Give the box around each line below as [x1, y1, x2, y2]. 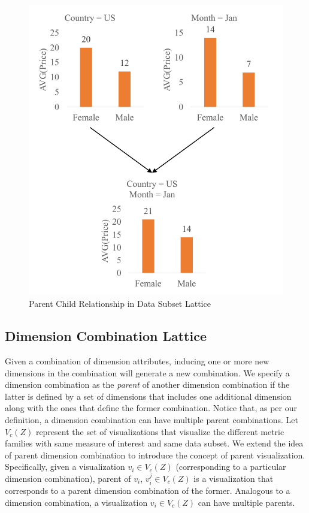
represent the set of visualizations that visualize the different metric [35, 425, 284, 437]
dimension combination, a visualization [5, 496, 148, 508]
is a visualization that [193, 472, 274, 484]
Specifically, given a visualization [5, 460, 125, 473]
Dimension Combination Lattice [5, 327, 207, 345]
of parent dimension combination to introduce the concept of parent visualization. [5, 448, 305, 461]
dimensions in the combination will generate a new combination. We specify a [5, 366, 290, 379]
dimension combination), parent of [5, 472, 131, 484]
